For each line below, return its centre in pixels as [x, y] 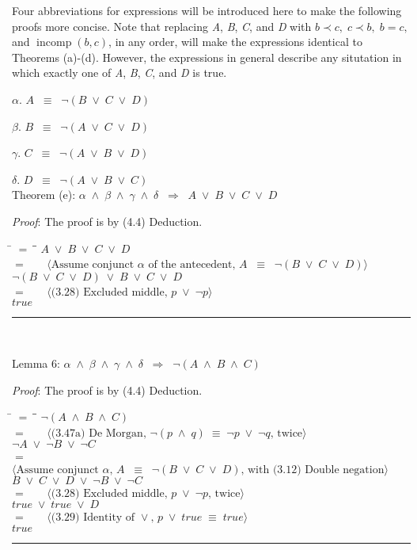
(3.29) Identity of [93, 518]
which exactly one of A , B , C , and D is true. [119, 73]
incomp [54, 43]
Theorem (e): [44, 195]
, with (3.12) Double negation [313, 470]
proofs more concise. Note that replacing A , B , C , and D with [162, 26]
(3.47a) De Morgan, [99, 433]
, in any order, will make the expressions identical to [235, 42]
